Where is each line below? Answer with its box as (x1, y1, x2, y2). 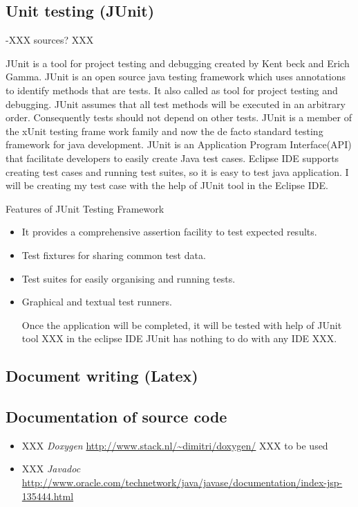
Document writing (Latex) (6, 365, 198, 386)
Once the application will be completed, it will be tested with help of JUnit (21, 317, 342, 332)
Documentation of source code (6, 406, 227, 427)
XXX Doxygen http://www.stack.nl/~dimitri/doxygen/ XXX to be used (21, 438, 328, 452)
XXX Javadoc (21, 461, 81, 476)
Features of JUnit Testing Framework (6, 201, 164, 215)
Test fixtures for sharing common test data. (21, 247, 206, 262)
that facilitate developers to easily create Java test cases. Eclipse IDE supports (6, 150, 339, 165)
